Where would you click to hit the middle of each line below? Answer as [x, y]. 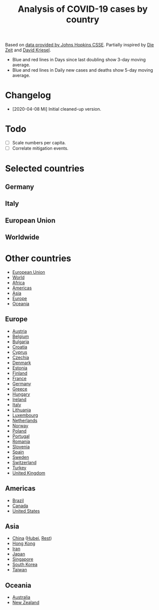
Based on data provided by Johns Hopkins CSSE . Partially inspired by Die [79, 45]
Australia [21, 597]
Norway [20, 426]
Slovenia [21, 446]
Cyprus [20, 352]
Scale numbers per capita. [39, 143]
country [83, 20]
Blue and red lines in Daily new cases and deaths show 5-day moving [83, 70]
